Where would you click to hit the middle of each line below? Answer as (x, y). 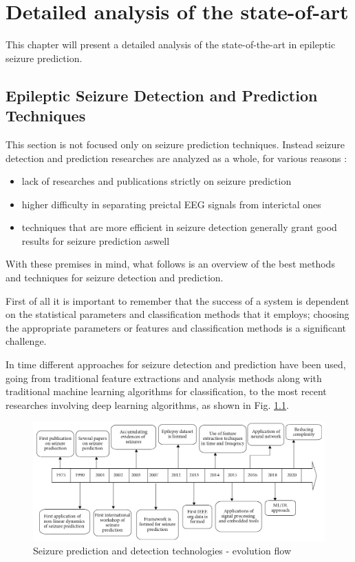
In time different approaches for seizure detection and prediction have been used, (176, 364)
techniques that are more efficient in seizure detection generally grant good (179, 227)
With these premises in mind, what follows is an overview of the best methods (170, 264)
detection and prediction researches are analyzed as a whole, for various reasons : (176, 158)
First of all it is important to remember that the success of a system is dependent (177, 300)
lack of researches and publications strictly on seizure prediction (157, 181)
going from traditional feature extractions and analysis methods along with (164, 378)
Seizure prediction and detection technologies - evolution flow (162, 551)
